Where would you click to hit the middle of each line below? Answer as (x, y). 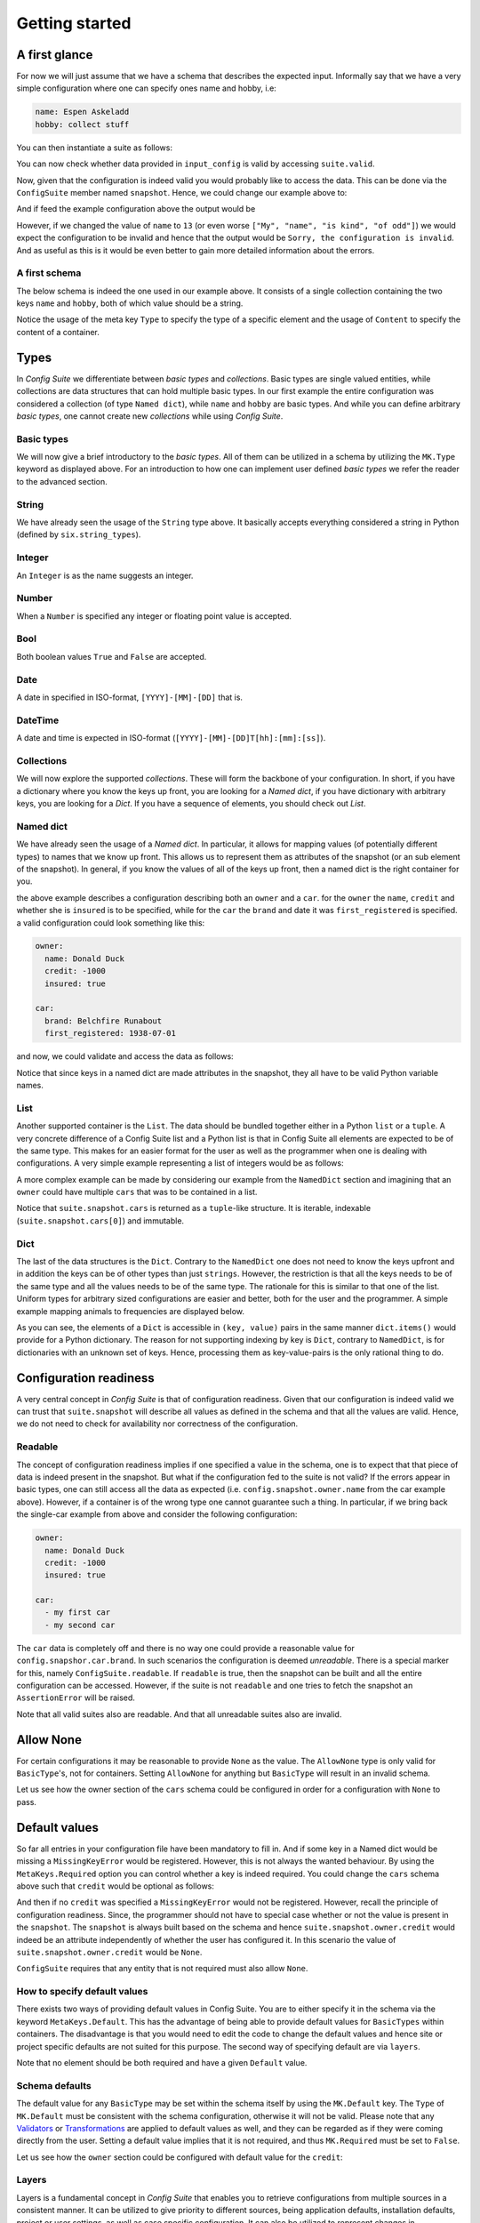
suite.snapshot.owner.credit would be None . (109, 1952)
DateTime (38, 720)
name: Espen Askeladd (82, 112)
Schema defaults (54, 2085)
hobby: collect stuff (82, 124)
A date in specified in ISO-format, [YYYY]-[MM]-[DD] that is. (130, 697)
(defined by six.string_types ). (79, 534)
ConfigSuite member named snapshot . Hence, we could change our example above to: (182, 192)
